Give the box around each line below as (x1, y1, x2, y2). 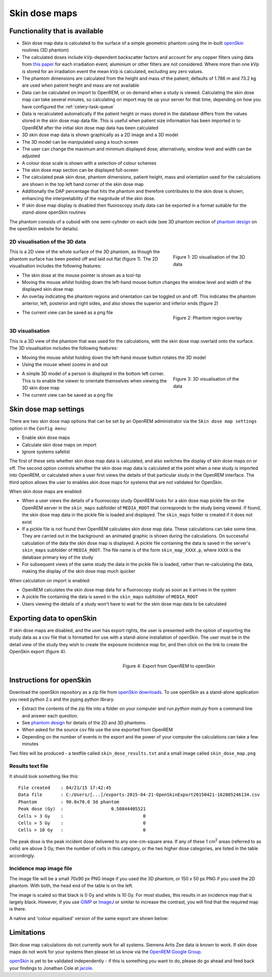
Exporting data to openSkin (9, 614, 97, 623)
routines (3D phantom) (22, 47, 69, 53)
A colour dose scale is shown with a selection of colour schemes (22, 160, 157, 166)
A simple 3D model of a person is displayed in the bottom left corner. (22, 371, 165, 377)
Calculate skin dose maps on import (22, 442, 97, 448)
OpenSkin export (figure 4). (9, 648, 66, 654)
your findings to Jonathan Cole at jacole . (9, 965, 94, 971)
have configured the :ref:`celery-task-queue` (22, 103, 115, 109)
